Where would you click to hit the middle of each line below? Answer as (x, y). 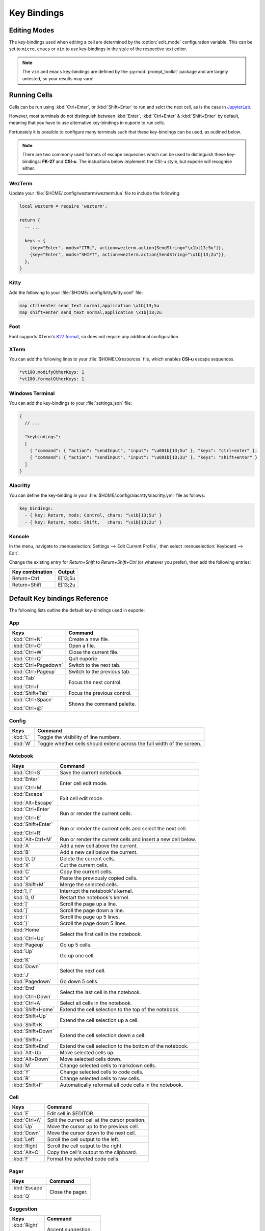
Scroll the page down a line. (92, 910)
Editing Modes (32, 30)
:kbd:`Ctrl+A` (27, 1003)
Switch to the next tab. (94, 665)
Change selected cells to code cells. (102, 1072)
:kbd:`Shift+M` (28, 884)
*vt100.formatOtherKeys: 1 (52, 379)
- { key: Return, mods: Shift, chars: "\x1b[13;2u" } (93, 522)
